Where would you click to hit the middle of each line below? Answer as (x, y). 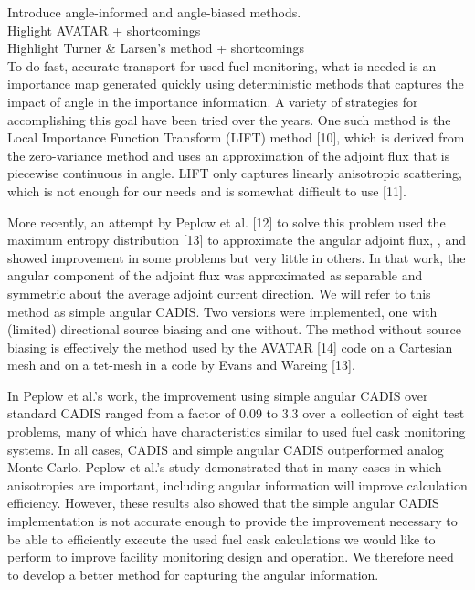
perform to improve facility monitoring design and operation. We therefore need (231, 557)
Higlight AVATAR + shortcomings (104, 30)
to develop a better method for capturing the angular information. (193, 574)
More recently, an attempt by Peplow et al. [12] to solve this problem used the (227, 221)
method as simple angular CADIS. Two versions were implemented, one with (222, 311)
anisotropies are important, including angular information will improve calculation (237, 485)
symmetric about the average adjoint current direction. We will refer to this (219, 293)
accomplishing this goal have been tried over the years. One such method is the (229, 119)
